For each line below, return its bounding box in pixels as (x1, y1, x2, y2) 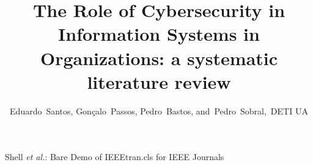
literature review (87, 69, 231, 94)
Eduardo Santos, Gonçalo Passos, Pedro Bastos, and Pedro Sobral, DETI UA (10, 104, 308, 117)
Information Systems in (58, 21, 260, 46)
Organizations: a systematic (40, 45, 278, 70)
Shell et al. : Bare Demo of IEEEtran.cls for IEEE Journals (5, 150, 224, 163)
